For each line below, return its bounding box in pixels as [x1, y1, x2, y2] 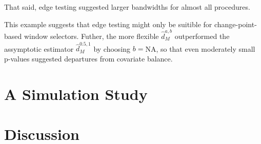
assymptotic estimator [4, 43, 74, 54]
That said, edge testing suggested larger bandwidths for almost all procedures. [4, 2, 250, 12]
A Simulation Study [4, 83, 148, 104]
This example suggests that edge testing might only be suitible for [4, 18, 212, 29]
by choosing [93, 43, 131, 54]
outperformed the [174, 30, 230, 41]
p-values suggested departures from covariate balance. [4, 53, 173, 64]
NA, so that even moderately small [145, 43, 255, 54]
